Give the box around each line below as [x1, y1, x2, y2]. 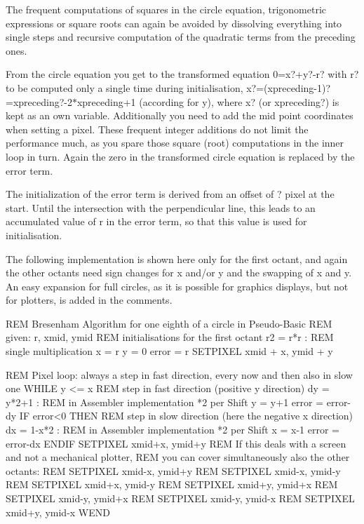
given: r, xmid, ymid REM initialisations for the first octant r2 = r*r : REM [6, 330, 334, 344]
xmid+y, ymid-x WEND [6, 504, 110, 519]
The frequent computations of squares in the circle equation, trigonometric [6, 2, 326, 16]
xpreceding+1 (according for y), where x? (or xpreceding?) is [76, 94, 339, 109]
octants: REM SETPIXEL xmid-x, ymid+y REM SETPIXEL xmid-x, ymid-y [6, 463, 341, 478]
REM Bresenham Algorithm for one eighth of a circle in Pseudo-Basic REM [6, 316, 332, 330]
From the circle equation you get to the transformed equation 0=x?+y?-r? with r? [6, 67, 359, 81]
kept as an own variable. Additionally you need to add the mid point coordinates [6, 108, 353, 123]
